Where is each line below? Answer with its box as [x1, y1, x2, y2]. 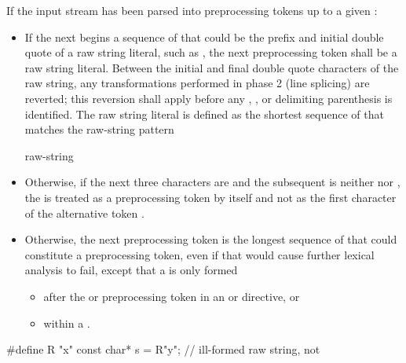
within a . [43, 314, 90, 331]
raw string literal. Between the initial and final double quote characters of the [24, 59, 399, 75]
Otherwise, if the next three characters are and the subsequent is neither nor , [24, 174, 401, 190]
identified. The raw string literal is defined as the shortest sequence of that [24, 105, 384, 122]
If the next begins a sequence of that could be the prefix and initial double [24, 28, 384, 45]
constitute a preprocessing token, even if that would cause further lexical [24, 246, 375, 262]
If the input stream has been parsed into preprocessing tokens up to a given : [6, 2, 378, 18]
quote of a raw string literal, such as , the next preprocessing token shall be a [24, 44, 397, 60]
